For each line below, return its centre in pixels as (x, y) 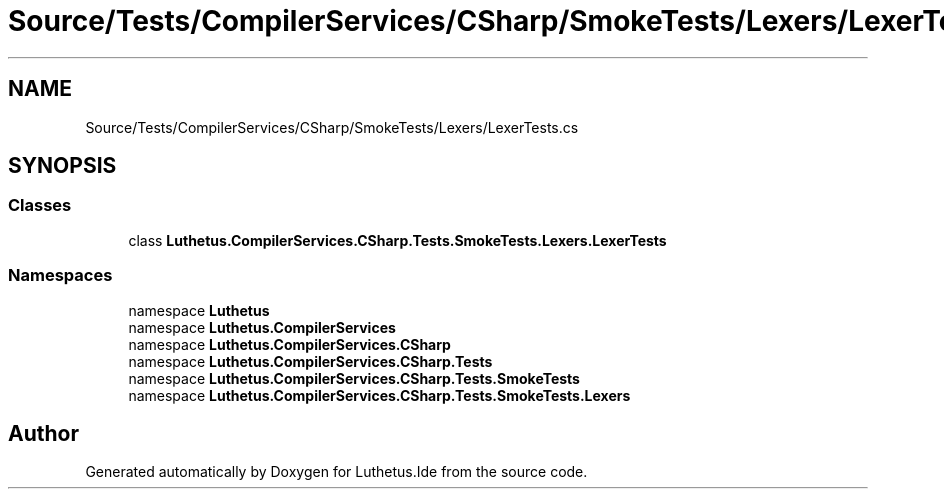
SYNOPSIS (62, 166)
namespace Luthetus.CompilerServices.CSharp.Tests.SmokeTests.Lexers (379, 395)
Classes (40, 205)
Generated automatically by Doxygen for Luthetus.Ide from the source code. (336, 472)
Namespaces (60, 275)
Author (43, 433)
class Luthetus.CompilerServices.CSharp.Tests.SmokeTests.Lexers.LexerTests (397, 240)
